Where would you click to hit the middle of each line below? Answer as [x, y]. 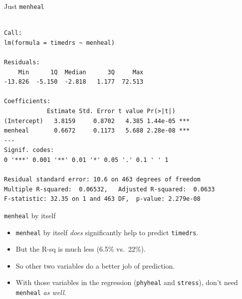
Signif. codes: [29, 150]
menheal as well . [41, 292]
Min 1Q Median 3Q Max [81, 72]
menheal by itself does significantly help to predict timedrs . [107, 232]
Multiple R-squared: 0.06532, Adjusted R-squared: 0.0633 [110, 189]
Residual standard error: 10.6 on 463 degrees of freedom [102, 180]
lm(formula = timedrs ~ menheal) [59, 43]
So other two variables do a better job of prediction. [95, 265]
